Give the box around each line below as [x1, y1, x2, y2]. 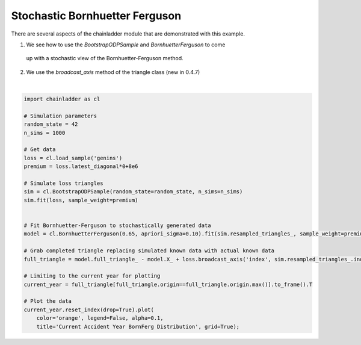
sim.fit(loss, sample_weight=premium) [23, 196, 138, 204]
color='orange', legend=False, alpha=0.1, [36, 315, 164, 322]
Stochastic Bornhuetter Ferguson [11, 9, 182, 22]
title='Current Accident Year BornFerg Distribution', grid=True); [36, 323, 240, 330]
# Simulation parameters [23, 112, 97, 119]
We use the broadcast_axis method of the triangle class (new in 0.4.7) [26, 68, 200, 75]
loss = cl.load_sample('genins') [23, 154, 123, 161]
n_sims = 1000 [23, 129, 66, 136]
